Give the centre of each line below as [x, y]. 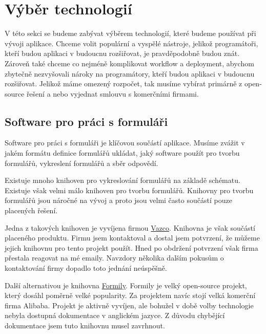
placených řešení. [31, 210]
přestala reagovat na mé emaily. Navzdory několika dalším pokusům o [114, 258]
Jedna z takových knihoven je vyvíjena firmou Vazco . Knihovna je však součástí [130, 227]
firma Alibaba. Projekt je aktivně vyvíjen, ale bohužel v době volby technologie [129, 305]
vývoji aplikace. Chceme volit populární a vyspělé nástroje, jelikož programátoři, [131, 43]
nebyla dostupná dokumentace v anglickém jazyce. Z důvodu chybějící [115, 315]
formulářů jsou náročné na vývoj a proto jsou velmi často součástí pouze [118, 200]
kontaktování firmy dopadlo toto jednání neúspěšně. [86, 268]
